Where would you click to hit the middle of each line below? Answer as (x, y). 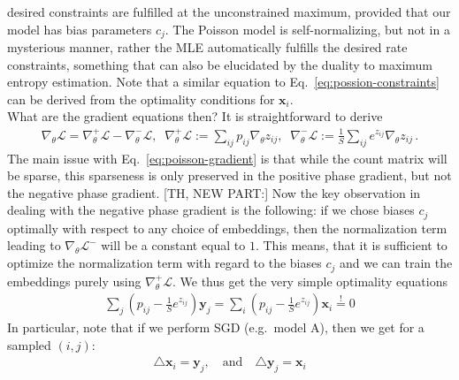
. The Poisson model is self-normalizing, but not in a (307, 29)
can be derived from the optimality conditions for (141, 99)
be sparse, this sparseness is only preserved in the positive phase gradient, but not (229, 175)
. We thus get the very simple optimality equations (310, 281)
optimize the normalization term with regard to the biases (164, 263)
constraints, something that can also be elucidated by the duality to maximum (220, 64)
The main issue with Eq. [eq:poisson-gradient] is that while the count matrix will (227, 158)
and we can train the (396, 263)
